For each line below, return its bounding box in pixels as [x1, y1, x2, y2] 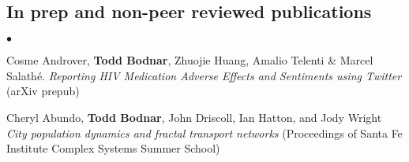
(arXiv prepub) [6, 83, 80, 99]
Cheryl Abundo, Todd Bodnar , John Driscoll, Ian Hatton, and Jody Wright [6, 109, 382, 125]
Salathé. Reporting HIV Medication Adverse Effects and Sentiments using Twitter [6, 67, 402, 83]
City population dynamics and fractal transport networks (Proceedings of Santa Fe [6, 124, 403, 141]
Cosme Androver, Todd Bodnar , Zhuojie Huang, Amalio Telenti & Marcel [6, 52, 373, 68]
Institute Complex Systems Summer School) [6, 140, 220, 156]
